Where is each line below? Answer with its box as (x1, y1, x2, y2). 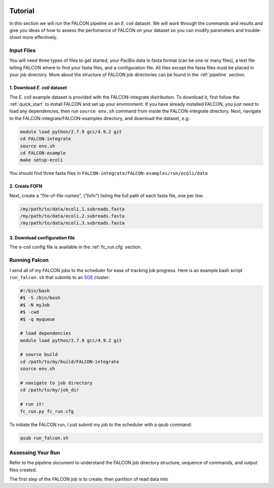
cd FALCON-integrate (20, 136, 71, 142)
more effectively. (22, 34, 58, 41)
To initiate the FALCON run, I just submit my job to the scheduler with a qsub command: (9, 421, 192, 428)
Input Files (9, 47, 36, 54)
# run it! (20, 401, 45, 407)
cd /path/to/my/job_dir (20, 387, 80, 393)
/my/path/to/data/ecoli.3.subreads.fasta (20, 220, 125, 226)
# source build (20, 352, 58, 357)
